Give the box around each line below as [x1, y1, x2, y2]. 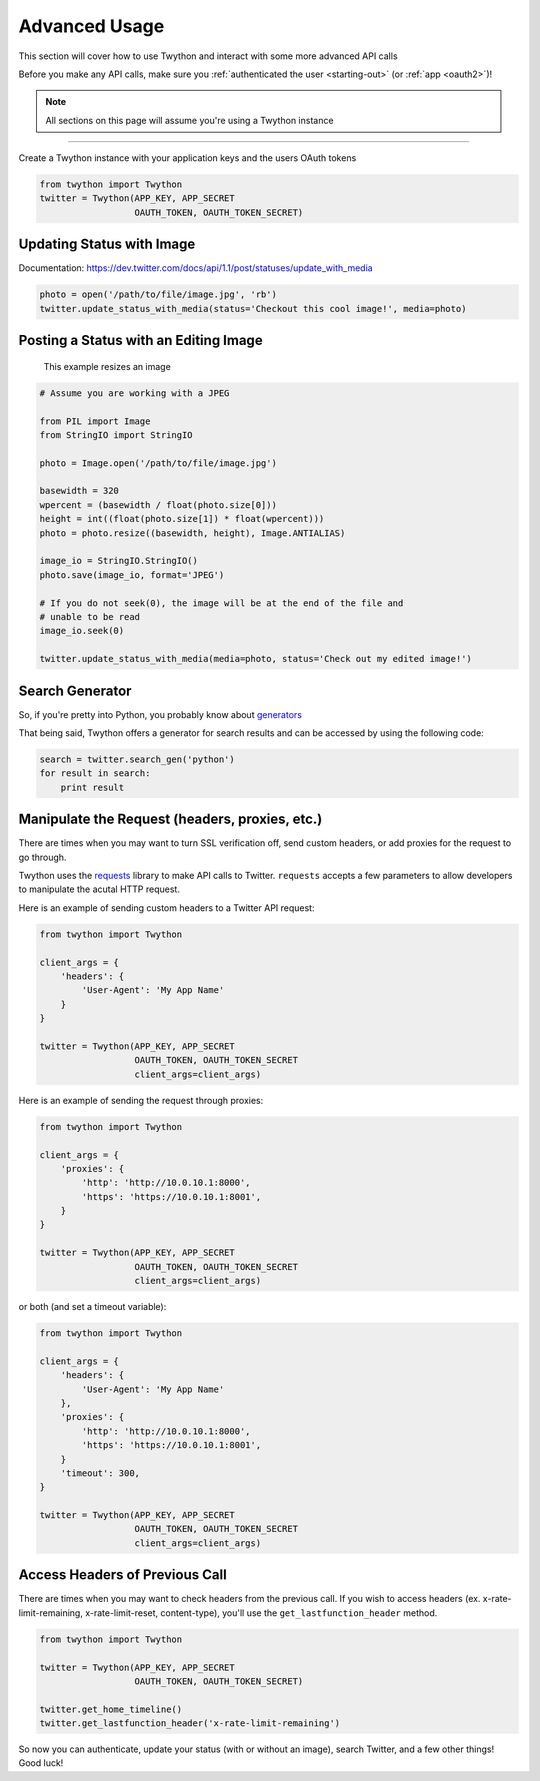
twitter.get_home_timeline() [39, 1703, 183, 1715]
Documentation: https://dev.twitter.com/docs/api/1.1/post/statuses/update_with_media [18, 262, 374, 274]
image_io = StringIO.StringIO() [39, 555, 199, 567]
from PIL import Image [39, 415, 151, 427]
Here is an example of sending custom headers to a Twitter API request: [18, 901, 315, 914]
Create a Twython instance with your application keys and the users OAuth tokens [18, 152, 357, 164]
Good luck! [18, 1757, 64, 1769]
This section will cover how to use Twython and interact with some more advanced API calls [18, 50, 399, 62]
